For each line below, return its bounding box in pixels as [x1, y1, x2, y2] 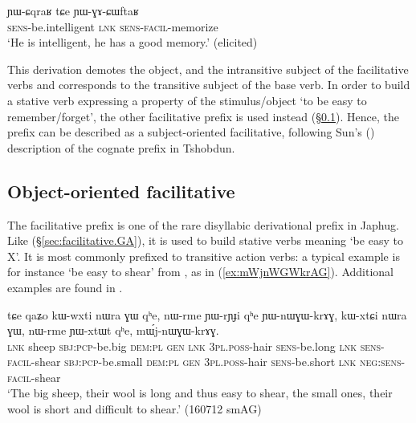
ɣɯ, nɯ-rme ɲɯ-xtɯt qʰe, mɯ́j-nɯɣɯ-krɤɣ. [7, 322, 219, 339]
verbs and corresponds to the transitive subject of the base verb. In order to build [7, 76, 410, 93]
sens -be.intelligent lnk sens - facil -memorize [7, 18, 218, 35]
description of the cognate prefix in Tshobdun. [7, 139, 235, 156]
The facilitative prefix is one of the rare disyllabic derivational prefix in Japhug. [7, 216, 399, 233]
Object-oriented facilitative [7, 178, 235, 203]
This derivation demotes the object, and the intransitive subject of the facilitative [7, 60, 409, 77]
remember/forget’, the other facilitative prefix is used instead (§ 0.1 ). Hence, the [7, 108, 399, 124]
